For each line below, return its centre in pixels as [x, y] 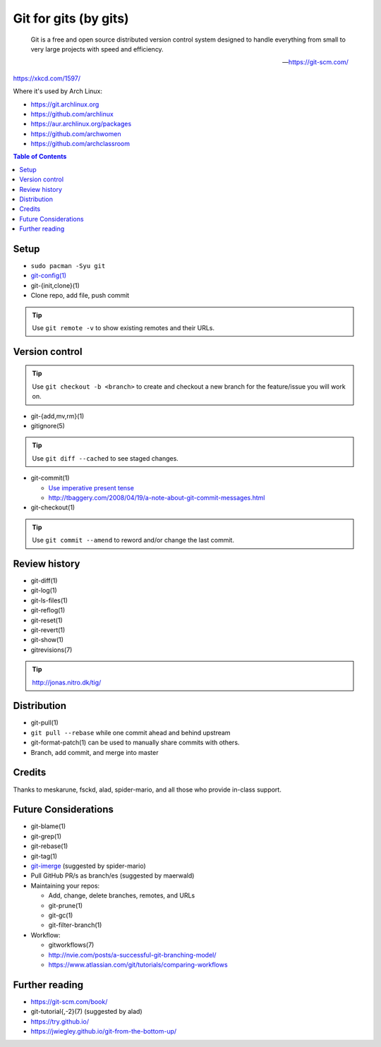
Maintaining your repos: [65, 885]
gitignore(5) [48, 426]
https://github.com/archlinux [72, 114]
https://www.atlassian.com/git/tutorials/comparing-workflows [138, 964]
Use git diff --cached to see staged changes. [105, 458]
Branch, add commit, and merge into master [95, 752]
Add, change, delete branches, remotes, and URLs [122, 895]
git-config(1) [49, 276]
